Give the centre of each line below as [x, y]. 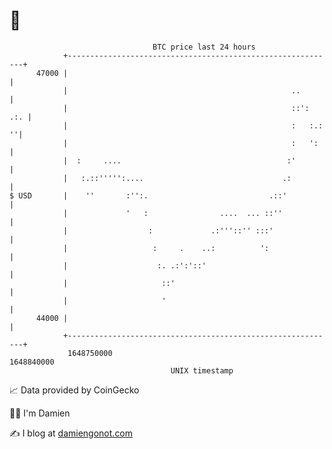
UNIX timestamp [202, 370]
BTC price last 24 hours [204, 47]
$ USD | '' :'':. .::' [148, 195]
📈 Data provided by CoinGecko [74, 390]
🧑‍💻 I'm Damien [40, 413]
